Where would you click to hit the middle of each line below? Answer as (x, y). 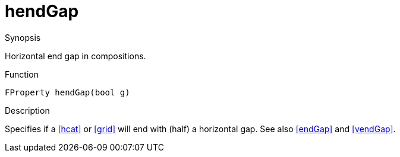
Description (27, 110)
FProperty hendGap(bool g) (67, 92)
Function (22, 74)
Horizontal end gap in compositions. (75, 56)
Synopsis (23, 37)
